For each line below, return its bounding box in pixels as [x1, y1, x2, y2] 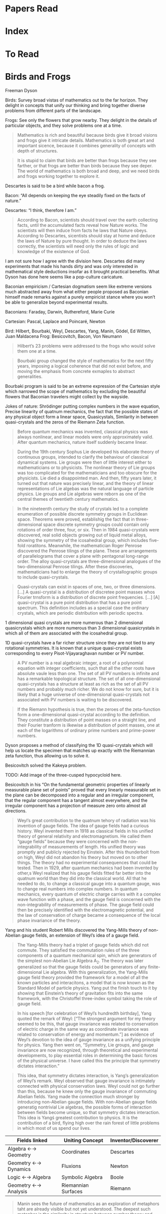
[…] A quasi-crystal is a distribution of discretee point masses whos [17, 589, 155, 595]
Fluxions [61, 1162, 82, 1169]
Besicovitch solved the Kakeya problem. [5, 762, 87, 768]
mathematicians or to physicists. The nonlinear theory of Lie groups [17, 464, 155, 471]
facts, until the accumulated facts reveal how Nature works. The [17, 222, 148, 228]
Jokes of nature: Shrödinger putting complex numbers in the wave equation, [5, 403, 161, 409]
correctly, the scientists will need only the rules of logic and [17, 243, 139, 249]
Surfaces [61, 1188, 83, 1195]
